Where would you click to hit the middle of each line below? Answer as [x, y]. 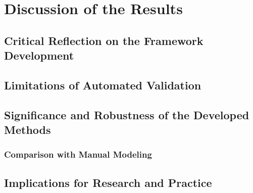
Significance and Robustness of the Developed [127, 114]
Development [39, 55]
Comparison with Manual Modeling [78, 154]
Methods [28, 130]
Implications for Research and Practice [108, 182]
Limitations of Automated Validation [103, 85]
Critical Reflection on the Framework [104, 40]
